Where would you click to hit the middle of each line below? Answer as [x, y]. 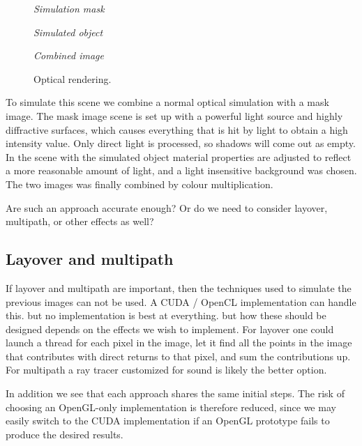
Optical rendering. [73, 78]
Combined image [69, 55]
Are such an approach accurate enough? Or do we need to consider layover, [167, 207]
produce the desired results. [65, 434]
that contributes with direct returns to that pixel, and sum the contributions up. [178, 356]
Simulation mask [69, 8]
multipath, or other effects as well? [80, 221]
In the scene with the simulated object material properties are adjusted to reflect [179, 156]
